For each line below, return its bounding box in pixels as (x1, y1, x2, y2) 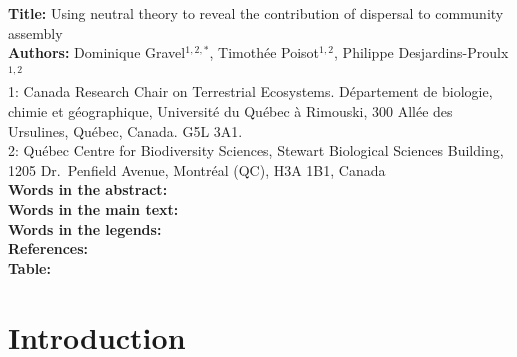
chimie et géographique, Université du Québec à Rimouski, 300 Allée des (8, 100, 453, 121)
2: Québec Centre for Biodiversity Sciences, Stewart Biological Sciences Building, (8, 140, 504, 161)
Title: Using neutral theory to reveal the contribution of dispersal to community (8, 3, 504, 23)
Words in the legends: (8, 218, 162, 239)
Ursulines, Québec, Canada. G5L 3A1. (8, 120, 243, 141)
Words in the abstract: (8, 179, 168, 200)
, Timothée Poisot (209, 42, 320, 63)
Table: (8, 257, 51, 278)
